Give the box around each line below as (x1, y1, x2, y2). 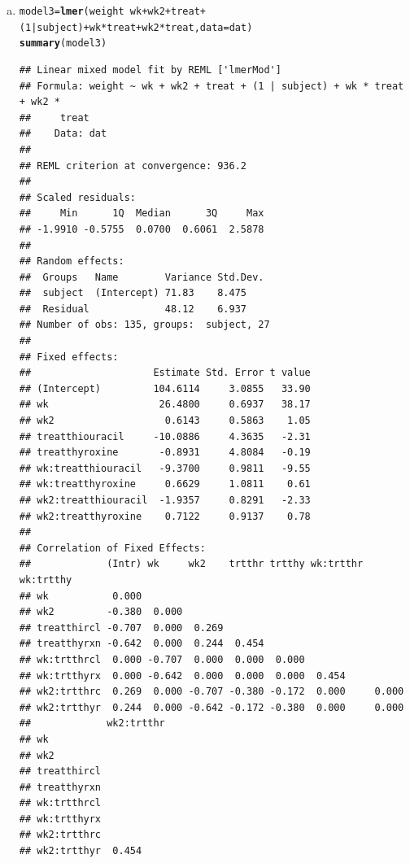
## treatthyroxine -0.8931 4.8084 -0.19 (19, 447, 311, 459)
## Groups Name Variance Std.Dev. (19, 271, 264, 283)
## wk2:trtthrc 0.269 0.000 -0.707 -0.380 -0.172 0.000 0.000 (19, 686, 404, 698)
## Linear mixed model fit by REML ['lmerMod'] (19, 63, 281, 76)
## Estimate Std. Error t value (19, 367, 311, 379)
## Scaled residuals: (19, 191, 136, 203)
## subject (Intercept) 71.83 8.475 (19, 287, 246, 299)
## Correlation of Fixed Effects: (19, 542, 206, 554)
